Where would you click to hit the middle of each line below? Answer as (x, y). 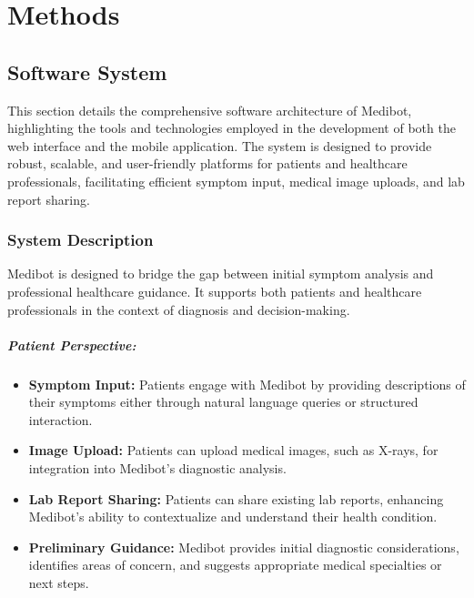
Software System (87, 71)
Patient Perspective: (72, 345)
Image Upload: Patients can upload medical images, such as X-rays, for (233, 450)
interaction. (61, 419)
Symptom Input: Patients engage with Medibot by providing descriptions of (247, 384)
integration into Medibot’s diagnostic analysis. (157, 468)
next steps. (59, 583)
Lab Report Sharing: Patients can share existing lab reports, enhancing (236, 498)
